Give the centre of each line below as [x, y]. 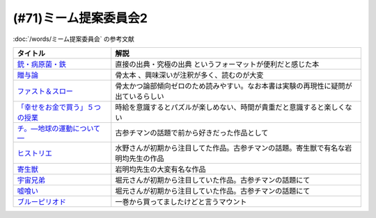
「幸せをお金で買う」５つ [59, 107]
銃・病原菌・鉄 [41, 64]
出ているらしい [140, 96]
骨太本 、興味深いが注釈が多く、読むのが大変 [189, 75]
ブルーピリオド [41, 201]
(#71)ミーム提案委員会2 [80, 18]
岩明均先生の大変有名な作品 [160, 169]
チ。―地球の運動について [59, 128]
